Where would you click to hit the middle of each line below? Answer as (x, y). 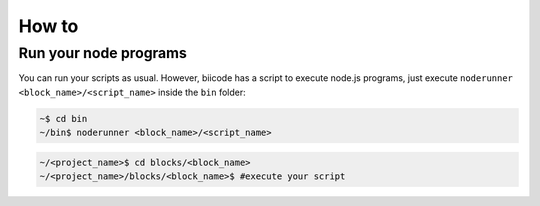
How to (48, 26)
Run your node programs (102, 53)
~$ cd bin (63, 118)
